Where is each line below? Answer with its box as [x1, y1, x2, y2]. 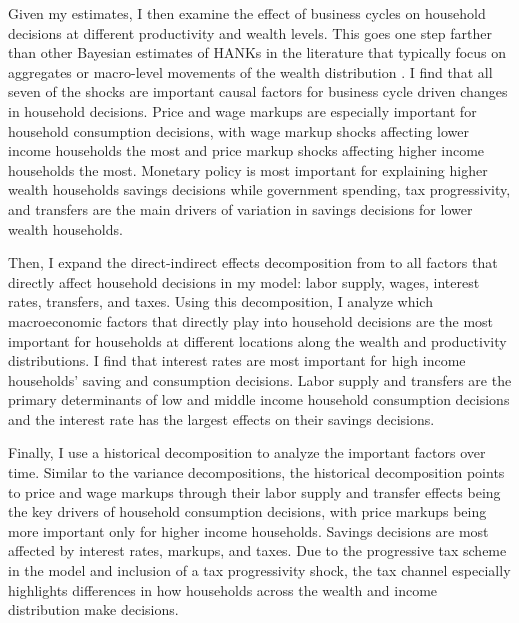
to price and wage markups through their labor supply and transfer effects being [8, 481, 501, 502]
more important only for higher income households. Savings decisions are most [8, 520, 489, 541]
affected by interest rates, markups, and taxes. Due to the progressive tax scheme [8, 540, 507, 561]
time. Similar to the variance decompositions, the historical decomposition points [8, 462, 505, 483]
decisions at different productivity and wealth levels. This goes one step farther [8, 22, 492, 43]
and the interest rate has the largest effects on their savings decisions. [8, 408, 435, 429]
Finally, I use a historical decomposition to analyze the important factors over [8, 442, 486, 463]
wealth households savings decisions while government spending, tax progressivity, [8, 179, 511, 200]
